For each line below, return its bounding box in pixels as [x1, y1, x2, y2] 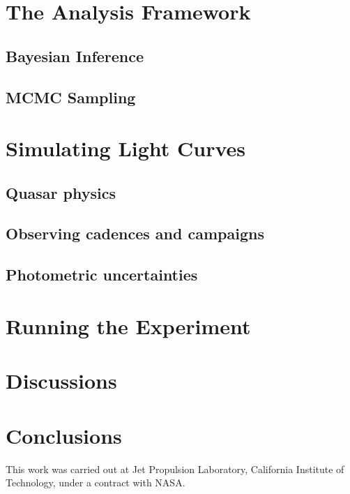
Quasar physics [6, 181, 116, 203]
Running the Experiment [6, 311, 251, 340]
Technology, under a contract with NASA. [6, 475, 185, 490]
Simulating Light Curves [6, 134, 246, 163]
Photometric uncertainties [6, 264, 198, 285]
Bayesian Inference [6, 45, 144, 66]
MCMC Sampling [6, 86, 136, 107]
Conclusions [6, 421, 122, 449]
